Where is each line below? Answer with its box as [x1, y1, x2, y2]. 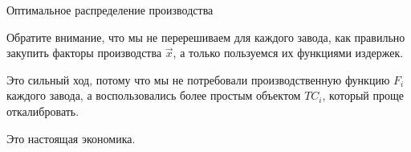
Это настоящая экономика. [6, 129, 136, 146]
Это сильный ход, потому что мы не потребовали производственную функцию [6, 71, 390, 88]
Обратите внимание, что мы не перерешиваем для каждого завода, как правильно [6, 28, 405, 45]
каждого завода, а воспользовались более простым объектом [6, 87, 301, 104]
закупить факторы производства [6, 44, 162, 61]
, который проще [322, 87, 404, 104]
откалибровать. [6, 102, 79, 119]
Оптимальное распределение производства [6, 2, 214, 18]
